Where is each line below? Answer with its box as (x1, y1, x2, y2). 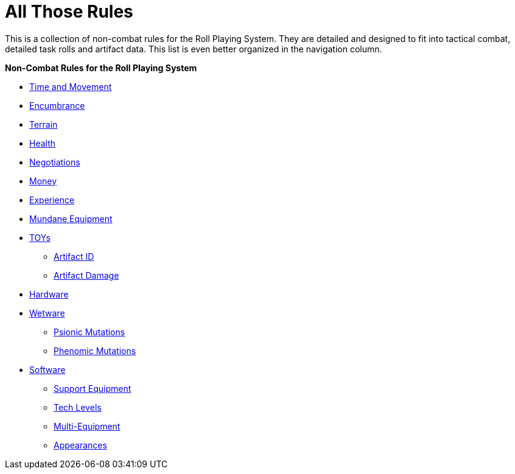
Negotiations (29, 156, 80, 167)
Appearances (54, 439, 107, 450)
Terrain (29, 119, 58, 130)
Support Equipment (54, 383, 131, 394)
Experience (29, 194, 75, 205)
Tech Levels (54, 402, 102, 413)
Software (29, 364, 66, 375)
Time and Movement (29, 81, 112, 92)
